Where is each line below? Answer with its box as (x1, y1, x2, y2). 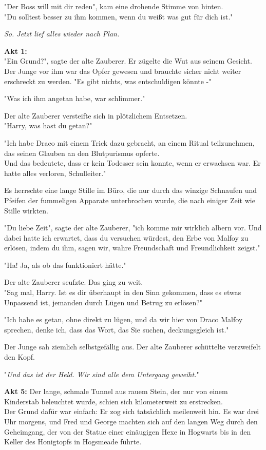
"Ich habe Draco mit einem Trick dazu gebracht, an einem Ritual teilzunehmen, (4, 137, 255, 148)
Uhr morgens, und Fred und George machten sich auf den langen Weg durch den (4, 416, 258, 426)
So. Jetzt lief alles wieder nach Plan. (4, 28, 120, 39)
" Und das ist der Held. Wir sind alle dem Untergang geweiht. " (4, 368, 199, 379)
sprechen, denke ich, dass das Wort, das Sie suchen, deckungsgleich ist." (4, 324, 229, 335)
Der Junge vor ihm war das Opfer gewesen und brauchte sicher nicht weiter (4, 65, 241, 76)
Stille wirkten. (4, 205, 49, 216)
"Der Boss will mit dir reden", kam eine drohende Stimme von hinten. (4, 1, 223, 11)
